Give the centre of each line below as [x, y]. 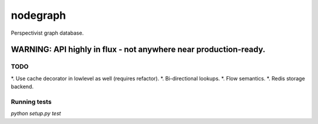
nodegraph [38, 15]
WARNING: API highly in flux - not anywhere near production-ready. [138, 50]
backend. [22, 87]
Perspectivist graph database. [47, 33]
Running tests [31, 102]
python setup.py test [36, 113]
